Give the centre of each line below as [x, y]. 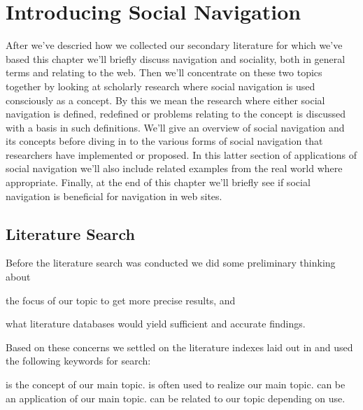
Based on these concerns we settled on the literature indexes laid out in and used [179, 347]
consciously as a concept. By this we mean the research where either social [165, 100]
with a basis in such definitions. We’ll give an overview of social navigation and [175, 127]
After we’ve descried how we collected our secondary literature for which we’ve [174, 45]
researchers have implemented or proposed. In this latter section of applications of [181, 154]
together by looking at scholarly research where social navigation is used [161, 86]
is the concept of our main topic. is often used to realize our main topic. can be [176, 384]
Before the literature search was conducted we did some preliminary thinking [171, 263]
